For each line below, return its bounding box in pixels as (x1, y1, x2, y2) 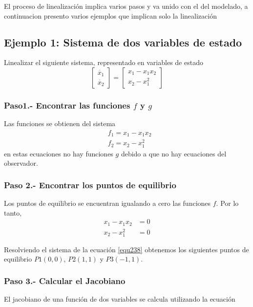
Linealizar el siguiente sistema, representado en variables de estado (4, 57, 203, 67)
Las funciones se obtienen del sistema (4, 118, 116, 129)
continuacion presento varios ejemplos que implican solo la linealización (4, 10, 217, 21)
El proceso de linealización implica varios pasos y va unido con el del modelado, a (4, 1, 248, 11)
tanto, (4, 207, 22, 218)
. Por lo (216, 197, 239, 208)
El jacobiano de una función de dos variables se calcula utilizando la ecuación (4, 294, 235, 304)
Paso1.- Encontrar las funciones (4, 99, 130, 111)
